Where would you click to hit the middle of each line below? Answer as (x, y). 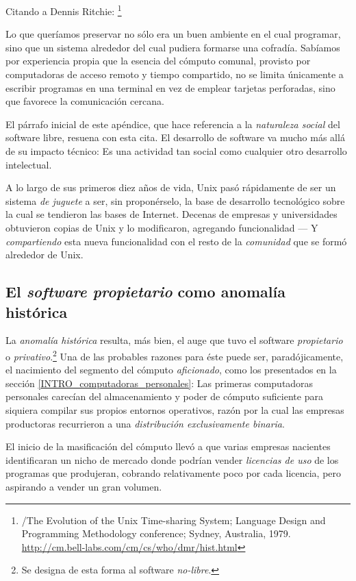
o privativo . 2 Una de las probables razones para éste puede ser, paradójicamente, (175, 355)
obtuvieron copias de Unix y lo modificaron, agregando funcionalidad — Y (162, 227)
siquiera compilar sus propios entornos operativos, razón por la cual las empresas (175, 409)
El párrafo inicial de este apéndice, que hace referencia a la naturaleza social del (173, 124)
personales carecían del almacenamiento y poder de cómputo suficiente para (164, 396)
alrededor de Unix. (44, 255)
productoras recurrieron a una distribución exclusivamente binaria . (145, 423)
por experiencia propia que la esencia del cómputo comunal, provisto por (158, 61)
